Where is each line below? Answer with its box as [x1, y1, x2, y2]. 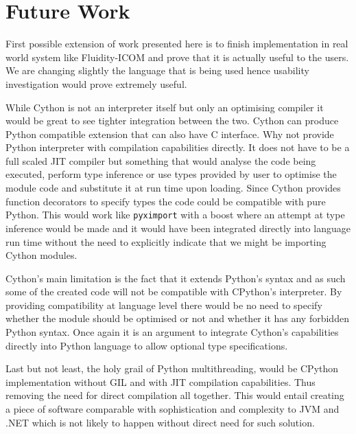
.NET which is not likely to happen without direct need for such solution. [5, 415, 315, 429]
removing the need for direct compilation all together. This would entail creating [5, 388, 344, 402]
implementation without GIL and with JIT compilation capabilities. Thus [5, 374, 316, 389]
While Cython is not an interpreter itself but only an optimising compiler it [5, 100, 324, 114]
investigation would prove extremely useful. [5, 76, 187, 91]
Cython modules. [5, 248, 78, 262]
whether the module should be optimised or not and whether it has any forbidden [5, 311, 349, 325]
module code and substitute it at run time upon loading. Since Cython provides [5, 181, 341, 195]
